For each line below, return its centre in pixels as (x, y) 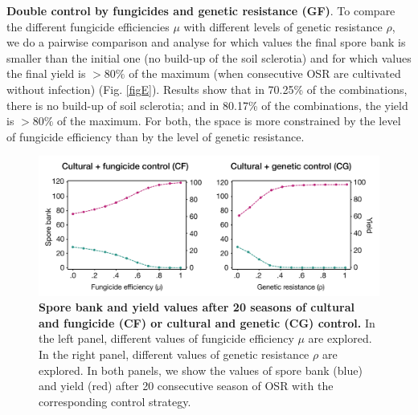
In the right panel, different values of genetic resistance (174, 354)
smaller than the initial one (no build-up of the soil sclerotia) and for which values (209, 57)
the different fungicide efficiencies (88, 26)
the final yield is (46, 73)
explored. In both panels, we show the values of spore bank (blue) (201, 370)
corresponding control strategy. (115, 401)
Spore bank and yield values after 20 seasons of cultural (197, 307)
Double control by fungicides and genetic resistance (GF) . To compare (201, 10)
